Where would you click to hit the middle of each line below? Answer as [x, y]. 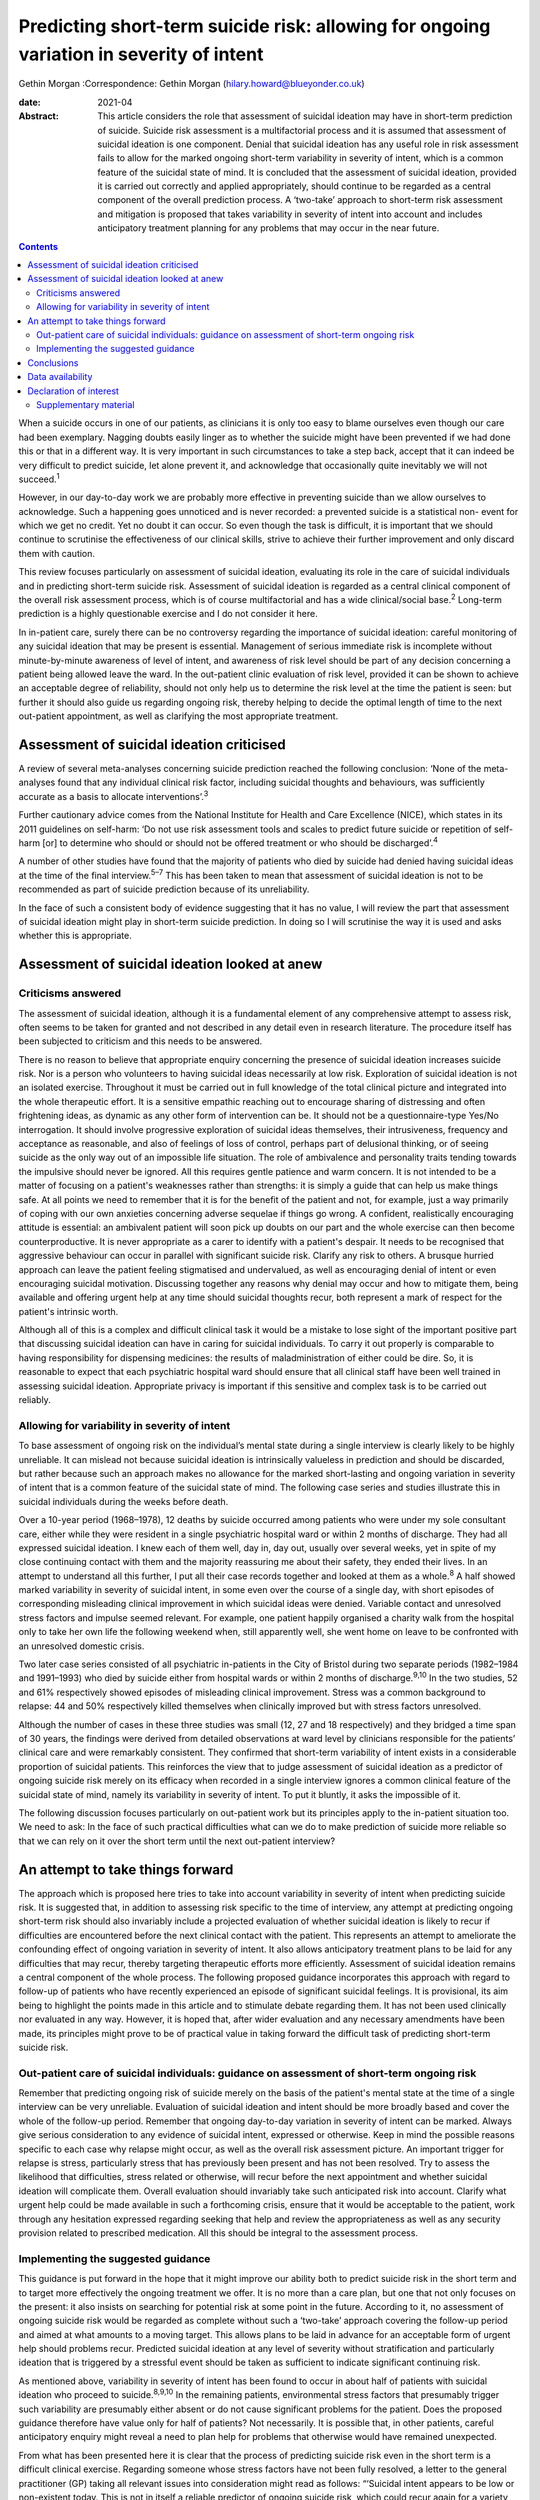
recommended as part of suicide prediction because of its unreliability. [164, 889]
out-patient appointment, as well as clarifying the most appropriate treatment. [178, 716]
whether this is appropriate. [75, 936]
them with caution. [56, 553]
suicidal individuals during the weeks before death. [123, 1501]
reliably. [35, 1400]
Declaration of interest [73, 391]
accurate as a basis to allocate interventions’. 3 [113, 795]
